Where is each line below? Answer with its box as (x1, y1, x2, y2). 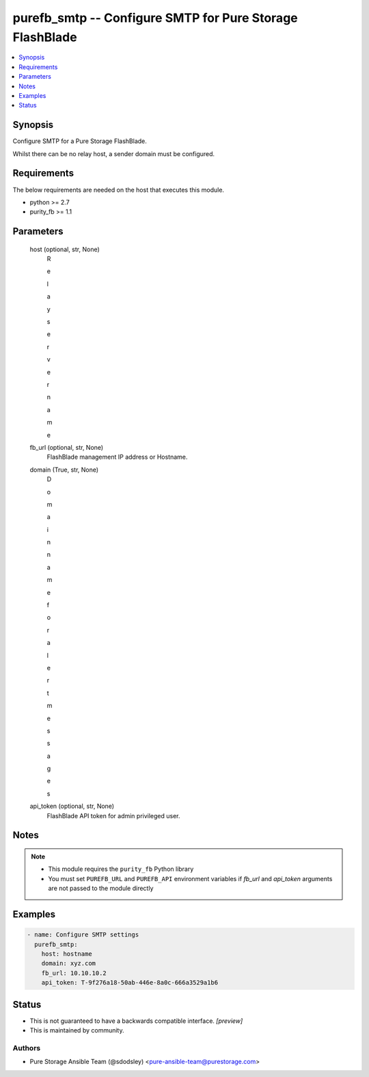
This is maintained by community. (29, 1026, 124, 1035)
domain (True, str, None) (29, 466, 99, 474)
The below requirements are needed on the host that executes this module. (12, 186, 225, 194)
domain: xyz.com (41, 959, 96, 967)
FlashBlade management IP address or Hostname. (46, 453, 188, 461)
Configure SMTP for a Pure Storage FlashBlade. (12, 137, 147, 145)
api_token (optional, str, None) (29, 802, 115, 811)
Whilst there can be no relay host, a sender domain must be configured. (12, 149, 215, 157)
